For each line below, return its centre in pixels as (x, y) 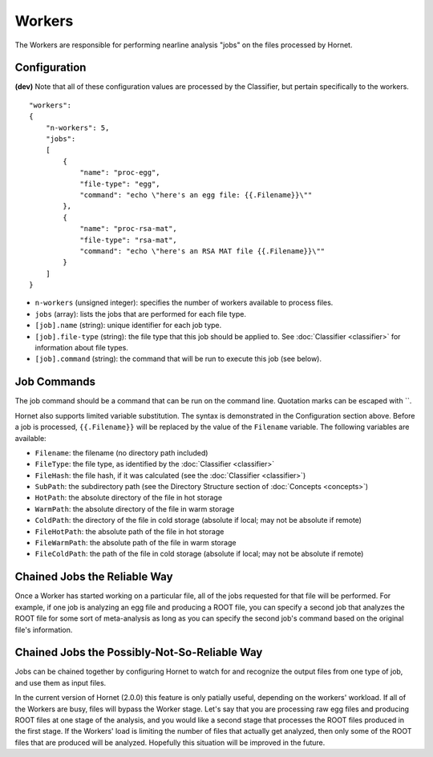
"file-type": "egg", (120, 184)
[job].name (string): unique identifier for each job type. (128, 326)
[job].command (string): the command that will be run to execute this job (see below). (178, 359)
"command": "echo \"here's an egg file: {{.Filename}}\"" (196, 195)
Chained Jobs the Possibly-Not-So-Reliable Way (139, 652)
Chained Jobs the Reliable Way (94, 577)
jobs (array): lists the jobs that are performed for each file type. (140, 314)
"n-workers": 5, (77, 128)
